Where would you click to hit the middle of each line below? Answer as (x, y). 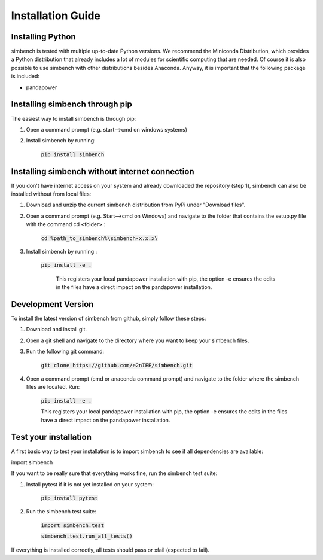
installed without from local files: (51, 194)
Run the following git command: (65, 351)
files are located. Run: (53, 387)
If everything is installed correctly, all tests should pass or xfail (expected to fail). (110, 550)
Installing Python (43, 37)
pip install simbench (73, 154)
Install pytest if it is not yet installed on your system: (90, 484)
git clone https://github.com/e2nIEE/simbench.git (117, 365)
